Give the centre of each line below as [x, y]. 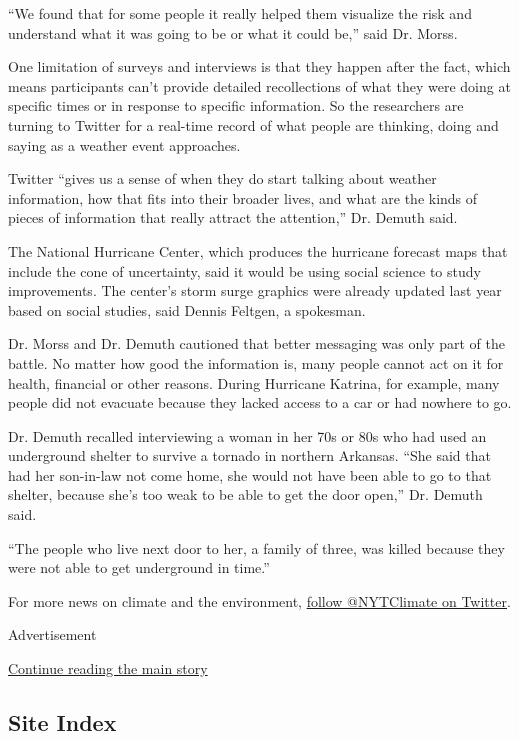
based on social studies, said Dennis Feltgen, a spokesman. [187, 309]
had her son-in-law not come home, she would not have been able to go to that [250, 474]
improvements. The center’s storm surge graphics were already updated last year [255, 290]
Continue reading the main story [108, 668]
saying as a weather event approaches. [124, 144]
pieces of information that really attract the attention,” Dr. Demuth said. [233, 217]
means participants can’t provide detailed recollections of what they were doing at [259, 85]
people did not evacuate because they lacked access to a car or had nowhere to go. [260, 402]
